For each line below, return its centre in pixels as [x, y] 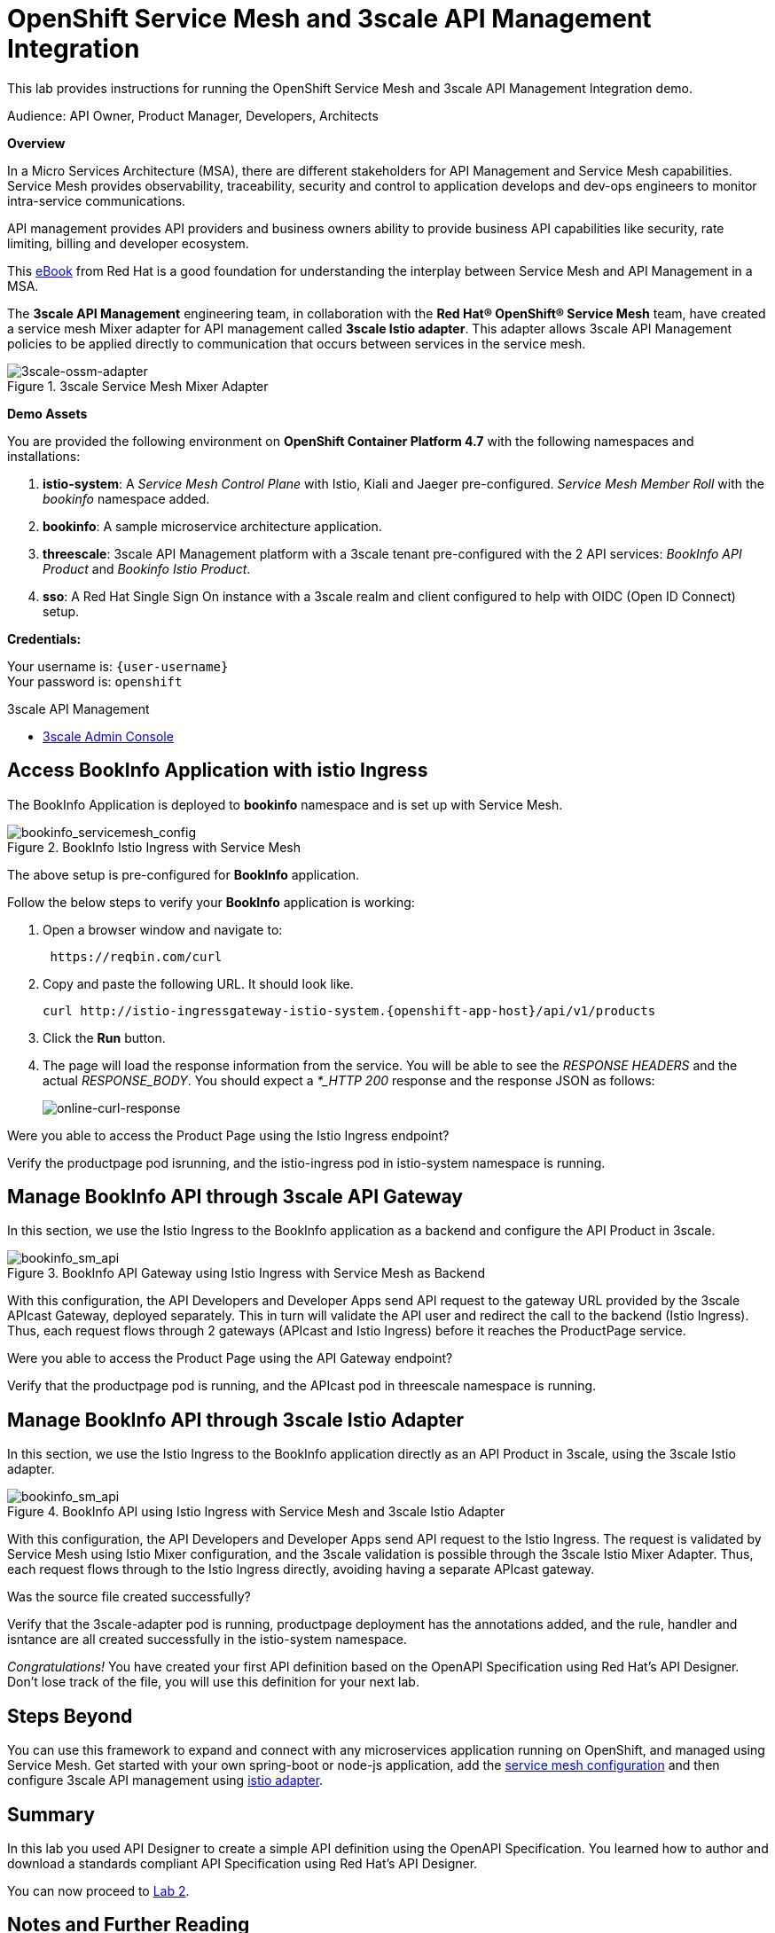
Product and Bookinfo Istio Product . [147, 568]
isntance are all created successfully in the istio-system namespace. [207, 1640]
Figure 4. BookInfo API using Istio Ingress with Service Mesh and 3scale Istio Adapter [256, 1512]
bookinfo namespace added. [126, 498]
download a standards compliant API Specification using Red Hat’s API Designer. [243, 1863]
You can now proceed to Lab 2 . [98, 1890]
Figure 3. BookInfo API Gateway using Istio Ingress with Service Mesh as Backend [247, 1273]
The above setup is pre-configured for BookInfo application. [184, 874]
